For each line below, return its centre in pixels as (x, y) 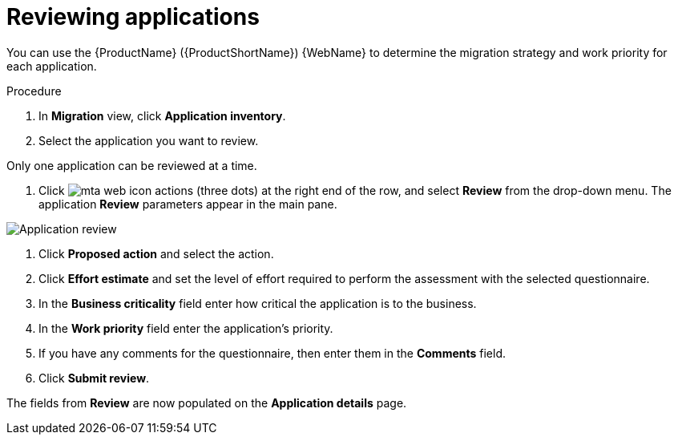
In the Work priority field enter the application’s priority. (186, 328)
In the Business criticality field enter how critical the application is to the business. (258, 303)
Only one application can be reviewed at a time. (132, 165)
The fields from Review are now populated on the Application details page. (207, 403)
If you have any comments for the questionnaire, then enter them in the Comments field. (272, 353)
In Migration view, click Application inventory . (162, 115)
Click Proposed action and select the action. (156, 253)
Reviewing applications (133, 17)
